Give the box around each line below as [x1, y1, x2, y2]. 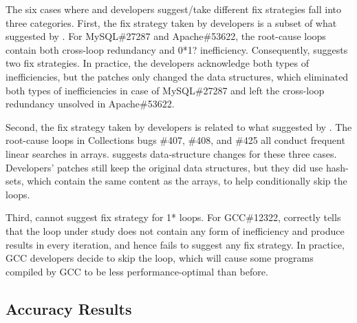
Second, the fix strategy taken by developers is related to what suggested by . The [6, 119, 352, 134]
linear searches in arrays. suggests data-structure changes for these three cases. [6, 146, 337, 160]
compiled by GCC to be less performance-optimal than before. [6, 264, 268, 278]
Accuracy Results [6, 298, 132, 319]
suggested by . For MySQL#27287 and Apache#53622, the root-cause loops [6, 29, 326, 43]
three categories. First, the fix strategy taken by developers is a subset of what [6, 15, 337, 30]
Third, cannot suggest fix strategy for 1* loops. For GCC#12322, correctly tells [6, 210, 341, 225]
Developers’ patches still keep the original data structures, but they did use [6, 160, 323, 174]
